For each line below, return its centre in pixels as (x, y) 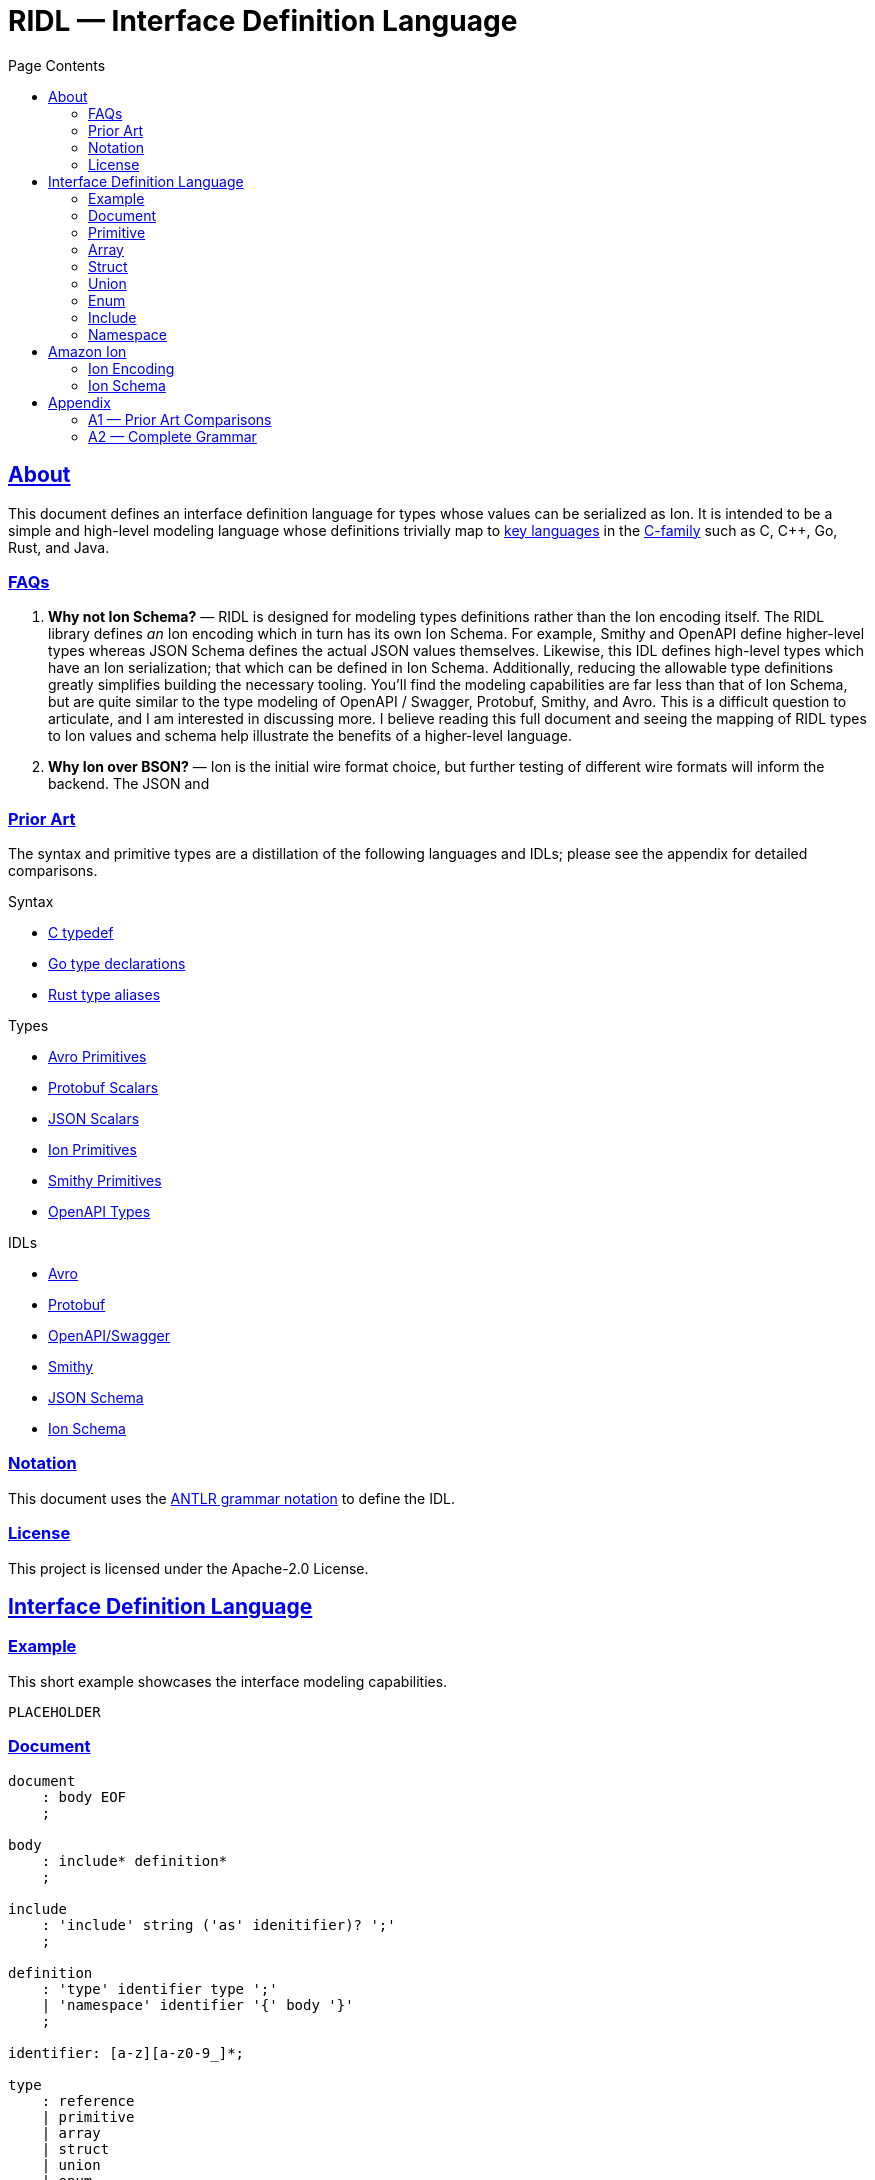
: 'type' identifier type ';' (159, 1988)
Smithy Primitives (105, 1181)
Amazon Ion (87, 351)
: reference (88, 2100)
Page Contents (57, 65)
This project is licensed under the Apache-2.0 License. (188, 1568)
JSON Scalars (94, 1119)
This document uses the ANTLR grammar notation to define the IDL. (232, 1498)
